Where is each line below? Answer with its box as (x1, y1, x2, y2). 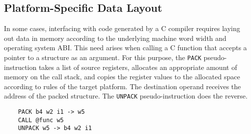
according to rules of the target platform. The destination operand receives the (4, 81, 241, 91)
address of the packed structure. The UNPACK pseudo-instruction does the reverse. (4, 91, 248, 101)
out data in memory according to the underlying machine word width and (4, 33, 226, 43)
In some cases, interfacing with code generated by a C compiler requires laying (4, 23, 240, 33)
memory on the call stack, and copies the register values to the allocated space (4, 71, 240, 82)
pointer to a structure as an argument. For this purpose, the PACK (4, 52, 201, 62)
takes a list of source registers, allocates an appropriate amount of (38, 62, 237, 72)
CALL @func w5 (18, 116, 64, 124)
